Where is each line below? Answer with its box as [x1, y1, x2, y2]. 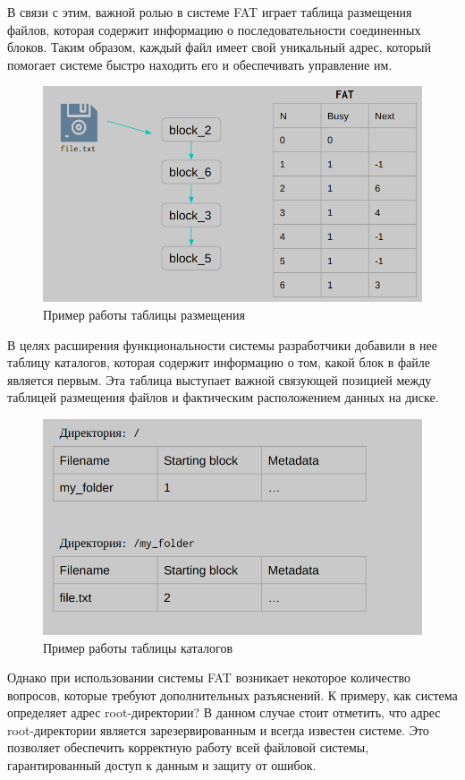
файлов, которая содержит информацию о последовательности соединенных [7, 20, 421, 39]
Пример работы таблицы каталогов [43, 638, 233, 656]
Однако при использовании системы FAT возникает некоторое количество [7, 668, 410, 687]
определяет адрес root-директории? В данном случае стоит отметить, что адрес [7, 703, 441, 722]
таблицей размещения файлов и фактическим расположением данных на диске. [7, 388, 439, 407]
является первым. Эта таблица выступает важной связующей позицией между [7, 370, 432, 389]
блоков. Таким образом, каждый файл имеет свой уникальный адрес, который [7, 38, 431, 56]
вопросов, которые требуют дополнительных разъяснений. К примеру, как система [7, 685, 458, 704]
